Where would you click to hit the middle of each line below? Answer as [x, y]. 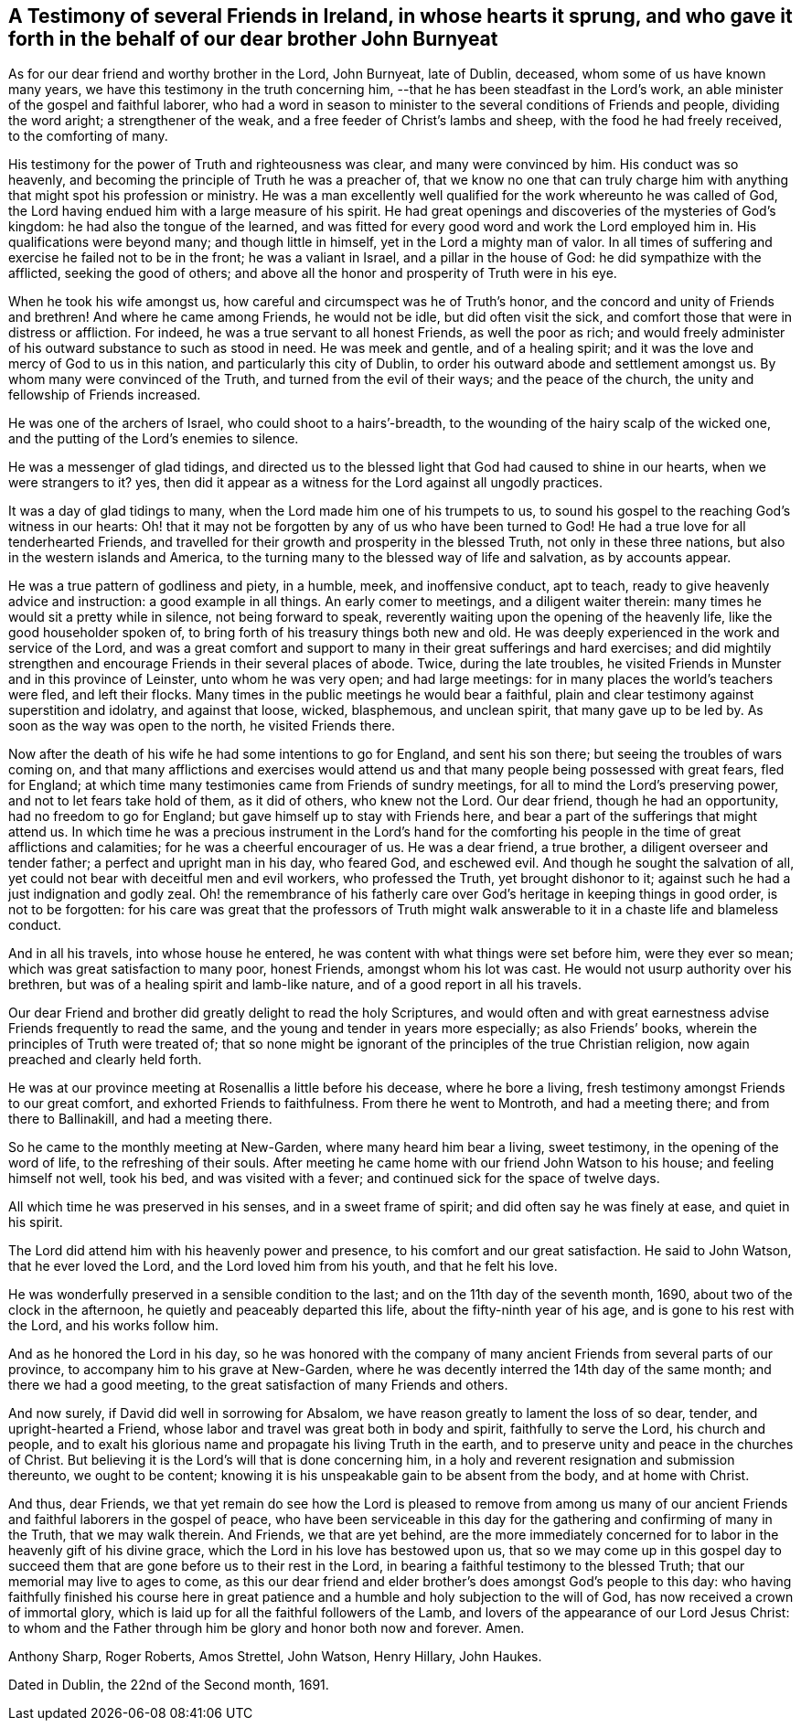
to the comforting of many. [88, 136]
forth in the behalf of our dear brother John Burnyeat [253, 39]
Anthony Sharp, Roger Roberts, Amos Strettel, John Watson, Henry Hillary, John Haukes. [275, 1657]
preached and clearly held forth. [105, 1060]
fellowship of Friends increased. [105, 395]
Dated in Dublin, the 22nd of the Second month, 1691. [169, 1685]
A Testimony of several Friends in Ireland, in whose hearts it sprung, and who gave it [400, 16]
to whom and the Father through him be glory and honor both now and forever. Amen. [267, 1628]
